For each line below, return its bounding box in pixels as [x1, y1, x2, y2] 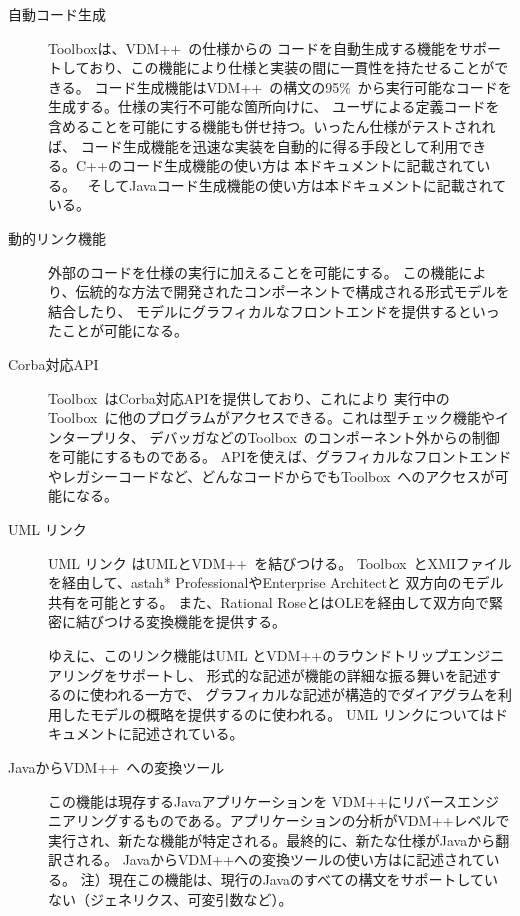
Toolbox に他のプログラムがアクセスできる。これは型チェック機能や [48, 407, 496, 428]
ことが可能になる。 [61, 320, 188, 341]
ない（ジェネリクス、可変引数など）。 [48, 888, 293, 909]
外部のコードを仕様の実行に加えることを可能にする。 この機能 [48, 261, 459, 282]
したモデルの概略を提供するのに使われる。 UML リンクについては [61, 703, 495, 724]
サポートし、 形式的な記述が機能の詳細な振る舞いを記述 [117, 664, 487, 685]
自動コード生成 [8, 4, 106, 24]
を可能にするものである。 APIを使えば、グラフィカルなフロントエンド [48, 446, 512, 467]
